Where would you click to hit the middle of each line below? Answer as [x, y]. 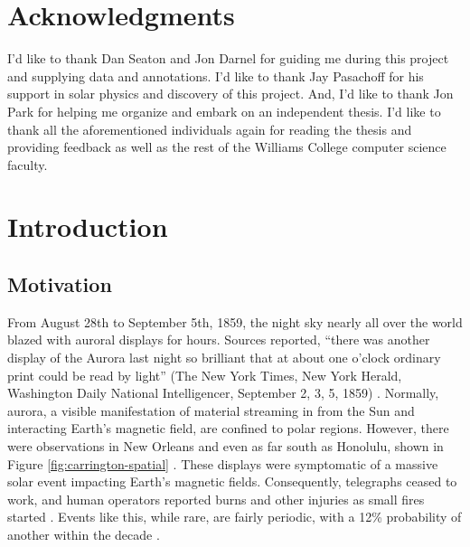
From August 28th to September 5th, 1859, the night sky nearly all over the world [235, 321]
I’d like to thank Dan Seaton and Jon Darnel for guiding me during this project [228, 58]
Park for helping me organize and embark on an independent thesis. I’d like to [224, 111]
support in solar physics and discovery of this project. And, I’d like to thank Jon [230, 94]
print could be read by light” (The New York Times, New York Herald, [205, 375]
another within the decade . [84, 534]
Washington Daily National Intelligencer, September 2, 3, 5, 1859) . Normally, [223, 393]
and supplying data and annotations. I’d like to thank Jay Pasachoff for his [216, 75]
